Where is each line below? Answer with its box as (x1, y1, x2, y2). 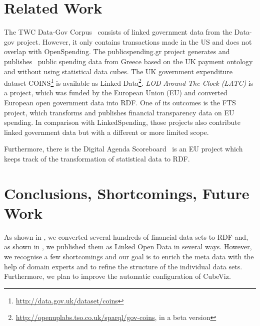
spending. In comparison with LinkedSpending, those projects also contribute (4, 117, 240, 127)
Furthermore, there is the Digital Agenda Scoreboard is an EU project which (4, 143, 243, 154)
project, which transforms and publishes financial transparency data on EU (4, 107, 234, 117)
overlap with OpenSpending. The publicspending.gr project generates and (4, 46, 230, 57)
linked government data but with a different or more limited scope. (4, 126, 209, 137)
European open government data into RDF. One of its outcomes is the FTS (4, 97, 236, 107)
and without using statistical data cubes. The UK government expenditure (4, 66, 232, 76)
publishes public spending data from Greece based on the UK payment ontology (4, 56, 253, 66)
